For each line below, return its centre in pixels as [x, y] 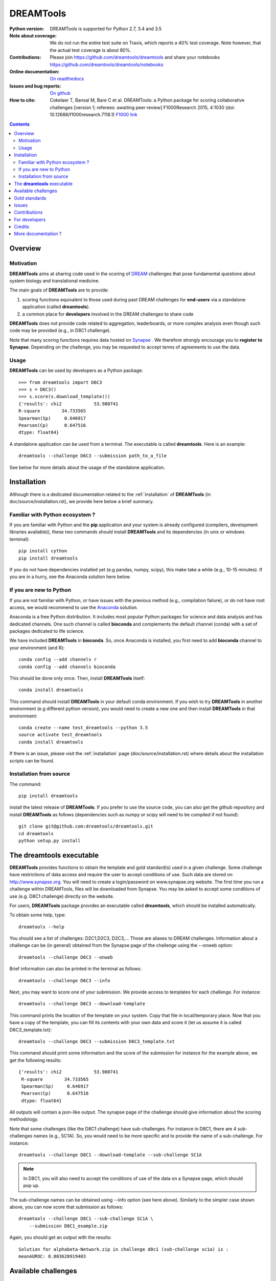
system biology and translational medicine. [54, 281]
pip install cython [43, 551]
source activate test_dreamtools [60, 735]
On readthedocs [67, 79]
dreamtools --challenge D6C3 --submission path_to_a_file [93, 456]
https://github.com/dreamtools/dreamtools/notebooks [107, 65]
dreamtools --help [42, 927]
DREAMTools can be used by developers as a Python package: [76, 370]
